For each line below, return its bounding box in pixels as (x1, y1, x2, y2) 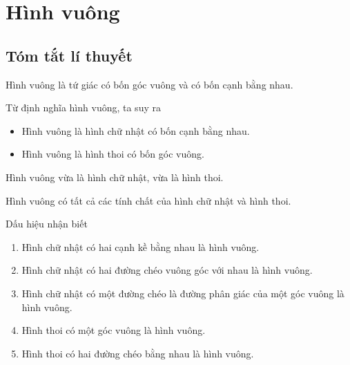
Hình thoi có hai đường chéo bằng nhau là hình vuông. (21, 346, 254, 360)
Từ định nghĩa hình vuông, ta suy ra (6, 100, 161, 115)
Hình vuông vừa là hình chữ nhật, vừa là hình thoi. (6, 169, 224, 184)
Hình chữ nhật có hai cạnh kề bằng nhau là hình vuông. (21, 239, 260, 254)
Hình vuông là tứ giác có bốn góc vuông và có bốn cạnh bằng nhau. (6, 77, 293, 91)
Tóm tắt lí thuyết (6, 44, 133, 66)
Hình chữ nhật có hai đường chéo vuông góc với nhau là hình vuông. (21, 263, 313, 277)
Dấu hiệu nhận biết (6, 216, 88, 231)
